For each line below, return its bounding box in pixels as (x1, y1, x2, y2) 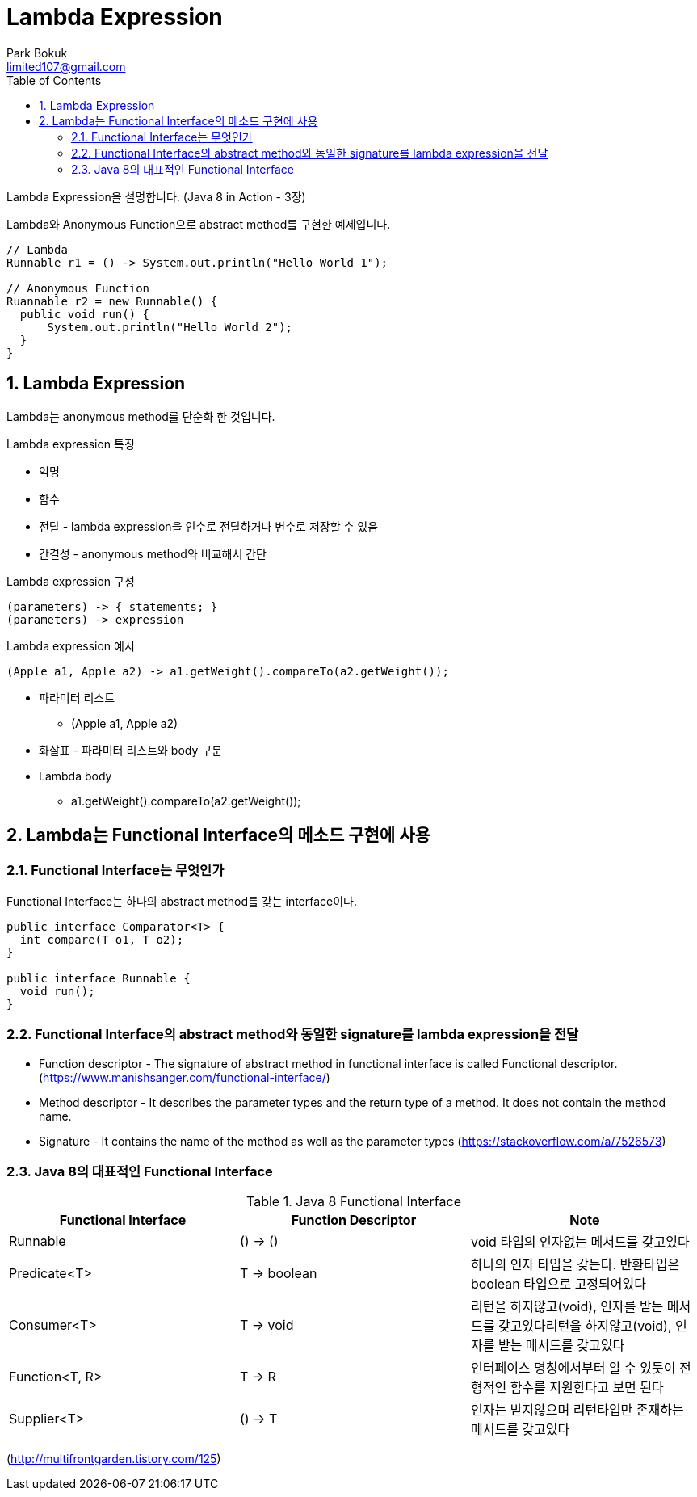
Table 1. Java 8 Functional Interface (246, 1193, 461, 1210)
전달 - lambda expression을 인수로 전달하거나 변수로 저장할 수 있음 (39, 519, 379, 533)
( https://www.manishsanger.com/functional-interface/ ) (39, 1070, 330, 1084)
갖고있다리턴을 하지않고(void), (498, 1318, 672, 1335)
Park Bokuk (6, 45, 68, 60)
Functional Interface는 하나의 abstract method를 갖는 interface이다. (6, 894, 358, 908)
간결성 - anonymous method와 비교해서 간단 (39, 546, 267, 561)
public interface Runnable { (6, 971, 191, 985)
